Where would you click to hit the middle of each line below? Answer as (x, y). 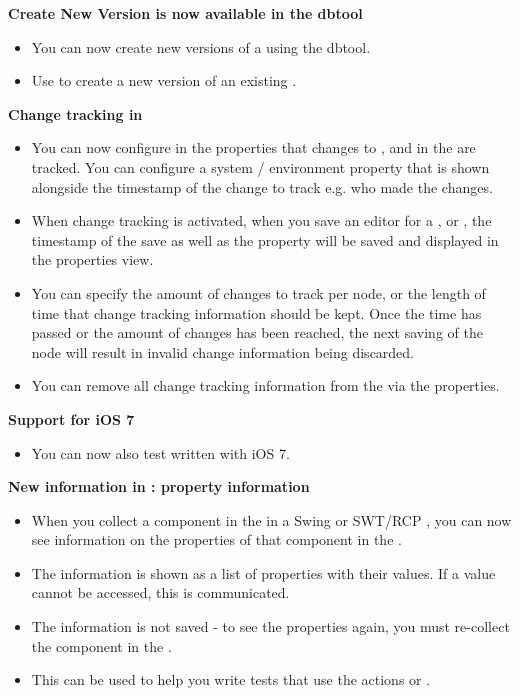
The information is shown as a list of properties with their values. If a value (263, 572)
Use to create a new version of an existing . (164, 80)
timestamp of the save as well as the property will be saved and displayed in (265, 239)
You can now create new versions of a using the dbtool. (201, 46)
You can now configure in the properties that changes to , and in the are (253, 147)
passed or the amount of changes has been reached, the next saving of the (257, 332)
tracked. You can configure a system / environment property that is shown (260, 166)
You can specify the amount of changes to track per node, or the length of (258, 292)
